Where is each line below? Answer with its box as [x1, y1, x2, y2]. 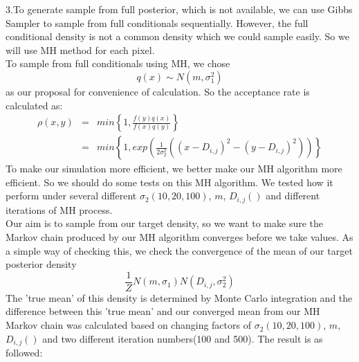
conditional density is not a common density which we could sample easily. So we [6, 29, 349, 44]
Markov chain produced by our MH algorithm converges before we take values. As [6, 230, 353, 244]
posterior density [6, 257, 77, 271]
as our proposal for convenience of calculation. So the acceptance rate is [6, 84, 310, 98]
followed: [6, 345, 43, 360]
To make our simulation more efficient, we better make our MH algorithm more [6, 161, 342, 176]
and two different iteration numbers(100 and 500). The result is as [42, 331, 323, 345]
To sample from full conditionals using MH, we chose [6, 56, 230, 71]
